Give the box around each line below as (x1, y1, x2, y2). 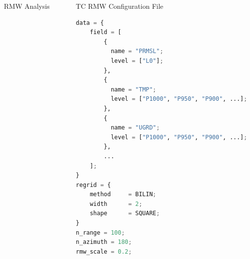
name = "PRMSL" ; (110, 48, 164, 55)
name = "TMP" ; (110, 86, 157, 93)
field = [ (89, 29, 122, 36)
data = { (76, 19, 104, 26)
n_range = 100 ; (76, 229, 125, 236)
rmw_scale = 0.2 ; (76, 248, 132, 255)
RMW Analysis (4, 1, 50, 11)
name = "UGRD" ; (110, 124, 160, 131)
